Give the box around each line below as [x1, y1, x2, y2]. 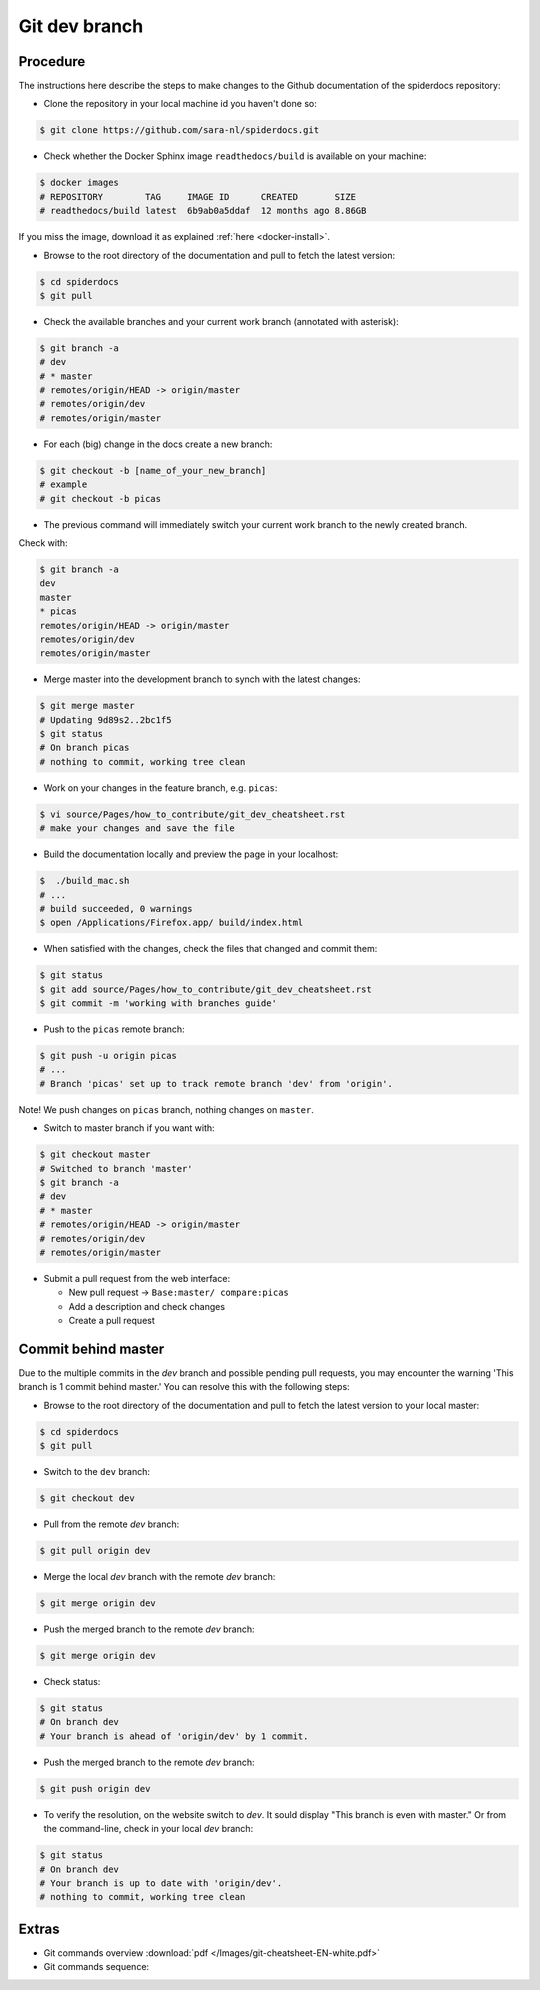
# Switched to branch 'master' [39, 1163, 194, 1174]
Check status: [43, 1676, 101, 1688]
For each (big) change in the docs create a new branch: [43, 438, 273, 450]
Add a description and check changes [68, 1300, 225, 1312]
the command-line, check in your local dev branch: [43, 1823, 254, 1835]
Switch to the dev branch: [43, 1466, 150, 1478]
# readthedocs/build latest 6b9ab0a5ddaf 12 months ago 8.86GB [39, 205, 367, 217]
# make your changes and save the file [39, 823, 235, 834]
